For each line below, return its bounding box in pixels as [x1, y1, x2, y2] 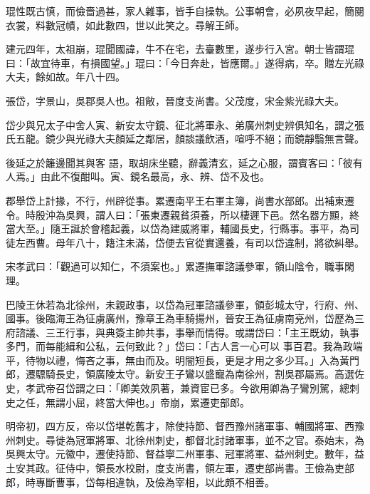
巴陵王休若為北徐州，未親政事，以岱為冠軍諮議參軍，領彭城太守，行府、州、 [6, 297, 364, 312]
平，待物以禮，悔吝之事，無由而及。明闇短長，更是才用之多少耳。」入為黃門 [6, 352, 359, 367]
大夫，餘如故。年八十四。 [6, 69, 125, 84]
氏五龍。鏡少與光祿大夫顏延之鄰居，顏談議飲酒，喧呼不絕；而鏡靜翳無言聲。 [6, 131, 364, 146]
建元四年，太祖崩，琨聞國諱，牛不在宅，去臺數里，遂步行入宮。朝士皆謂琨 [6, 41, 354, 56]
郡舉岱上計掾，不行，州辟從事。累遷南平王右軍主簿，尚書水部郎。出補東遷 [6, 192, 354, 207]
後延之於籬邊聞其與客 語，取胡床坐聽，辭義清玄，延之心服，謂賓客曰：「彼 [6, 155, 353, 170]
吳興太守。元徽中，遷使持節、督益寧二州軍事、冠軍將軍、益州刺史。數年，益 [6, 446, 364, 461]
